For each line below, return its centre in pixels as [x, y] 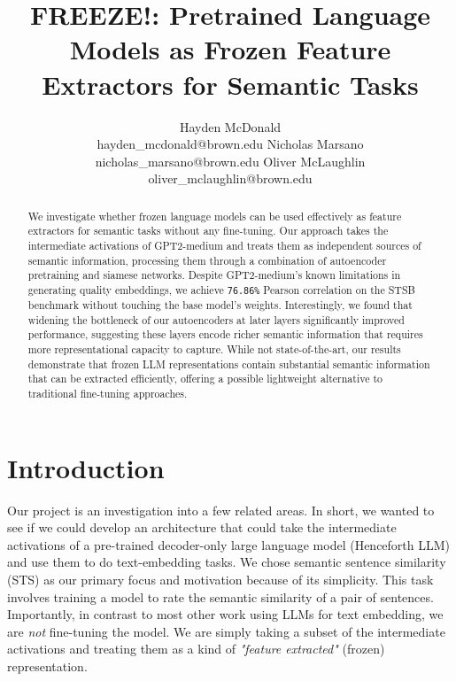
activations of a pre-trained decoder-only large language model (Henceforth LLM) [229, 544]
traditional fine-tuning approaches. [108, 394]
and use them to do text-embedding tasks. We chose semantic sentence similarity [227, 562]
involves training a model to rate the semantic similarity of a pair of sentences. [220, 596]
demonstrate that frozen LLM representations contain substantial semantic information [229, 364]
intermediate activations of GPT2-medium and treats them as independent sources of [224, 245]
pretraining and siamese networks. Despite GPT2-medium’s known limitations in [214, 275]
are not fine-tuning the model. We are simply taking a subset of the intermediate [226, 631]
